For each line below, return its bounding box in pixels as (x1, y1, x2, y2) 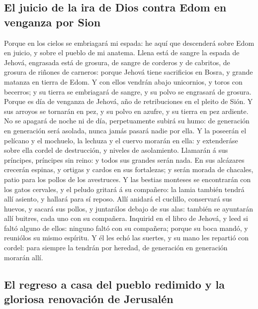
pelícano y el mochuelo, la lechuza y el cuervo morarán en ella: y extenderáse (4, 135, 238, 145)
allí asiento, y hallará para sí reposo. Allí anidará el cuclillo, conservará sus (4, 194, 232, 204)
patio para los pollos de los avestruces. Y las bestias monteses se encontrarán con (4, 174, 251, 184)
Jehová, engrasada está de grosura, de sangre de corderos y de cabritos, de (4, 57, 230, 67)
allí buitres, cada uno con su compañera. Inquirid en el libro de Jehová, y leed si (4, 213, 248, 223)
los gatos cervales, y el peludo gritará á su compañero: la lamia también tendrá (4, 184, 245, 194)
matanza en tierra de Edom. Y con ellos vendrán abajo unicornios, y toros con (4, 76, 243, 87)
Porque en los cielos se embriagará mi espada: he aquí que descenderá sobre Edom (4, 37, 255, 48)
